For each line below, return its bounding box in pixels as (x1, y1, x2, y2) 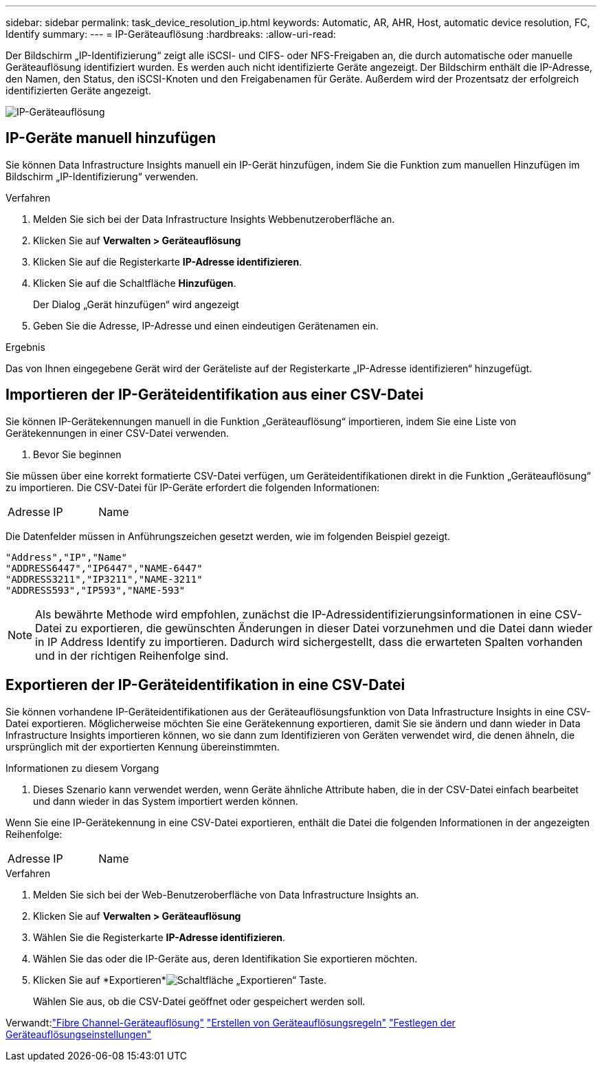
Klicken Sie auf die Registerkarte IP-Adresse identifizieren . (33, 255, 302, 268)
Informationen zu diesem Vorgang (5, 762, 159, 774)
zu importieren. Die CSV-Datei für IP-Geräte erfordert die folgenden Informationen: (5, 481, 380, 493)
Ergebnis (5, 341, 45, 353)
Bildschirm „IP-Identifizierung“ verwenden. (5, 170, 199, 182)
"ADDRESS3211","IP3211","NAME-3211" (5, 573, 203, 585)
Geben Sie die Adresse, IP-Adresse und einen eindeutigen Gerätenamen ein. (33, 319, 379, 332)
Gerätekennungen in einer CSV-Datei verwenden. (5, 427, 230, 439)
